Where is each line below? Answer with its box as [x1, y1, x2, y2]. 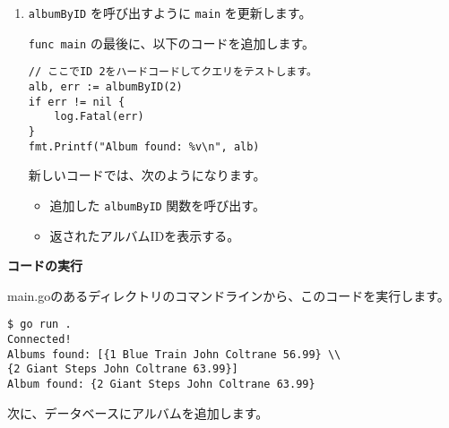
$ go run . [7, 318, 72, 331]
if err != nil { [28, 95, 125, 108]
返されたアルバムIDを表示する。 [49, 226, 240, 244]
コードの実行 [7, 256, 82, 275]
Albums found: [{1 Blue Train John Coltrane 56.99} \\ [7, 347, 341, 361]
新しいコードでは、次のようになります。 [28, 166, 266, 184]
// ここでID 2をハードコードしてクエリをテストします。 [28, 65, 317, 79]
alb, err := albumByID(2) [28, 80, 183, 93]
